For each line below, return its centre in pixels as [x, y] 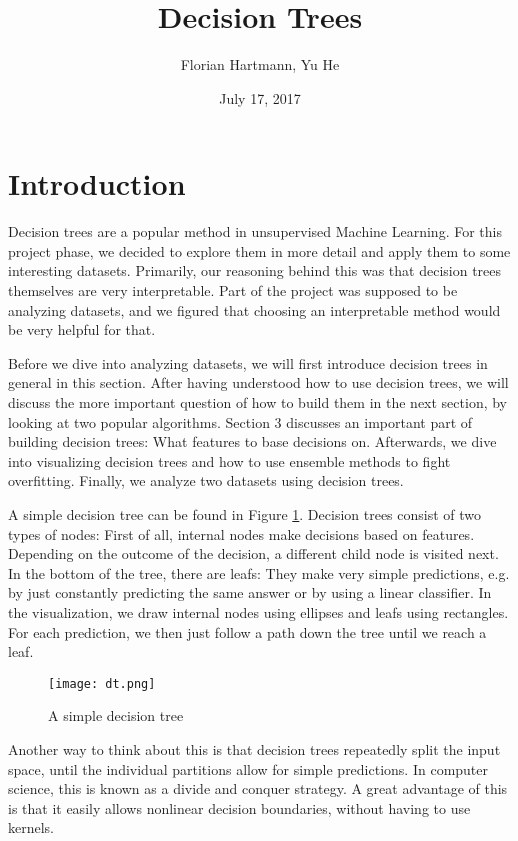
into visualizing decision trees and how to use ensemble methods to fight [229, 460]
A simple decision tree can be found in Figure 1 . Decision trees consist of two [245, 513]
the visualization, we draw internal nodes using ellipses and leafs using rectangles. [258, 611]
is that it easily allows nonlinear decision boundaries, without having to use [239, 807]
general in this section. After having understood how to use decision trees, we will [258, 382]
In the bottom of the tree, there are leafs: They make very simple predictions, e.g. [259, 572]
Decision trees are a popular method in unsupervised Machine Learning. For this [255, 231]
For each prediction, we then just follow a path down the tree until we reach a [247, 631]
